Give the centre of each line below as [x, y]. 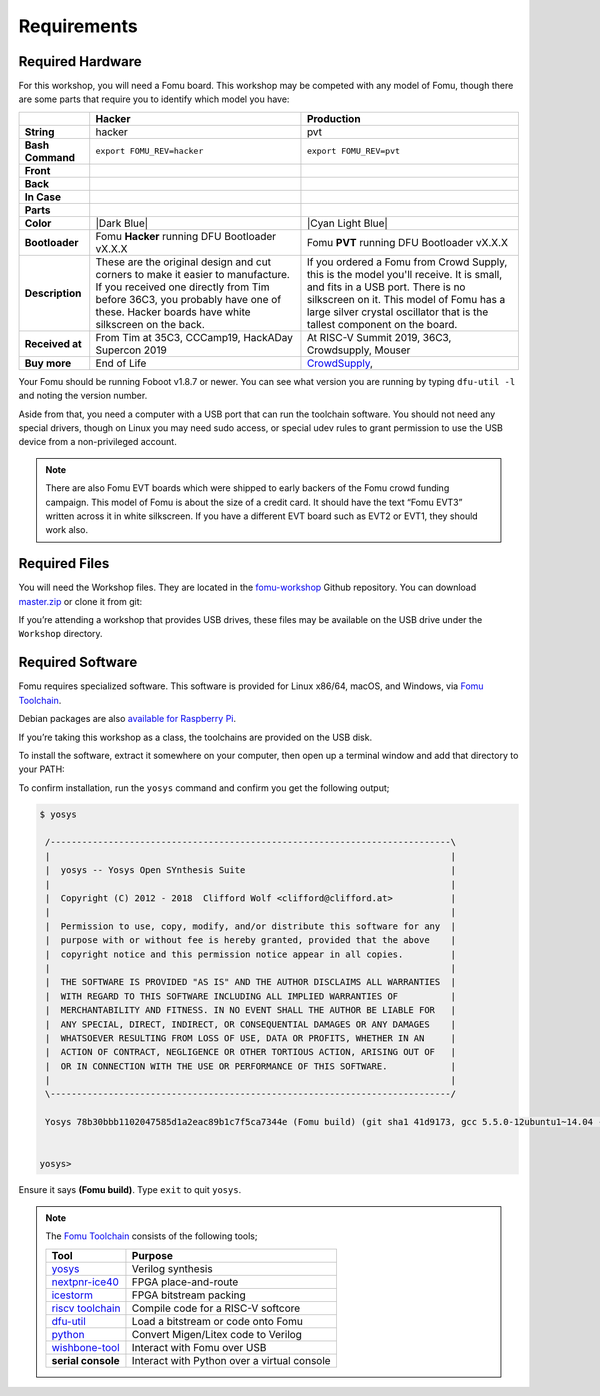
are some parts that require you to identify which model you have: [154, 99]
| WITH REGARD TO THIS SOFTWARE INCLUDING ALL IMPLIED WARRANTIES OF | [251, 996]
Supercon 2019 [131, 350]
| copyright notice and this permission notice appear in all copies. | [251, 954]
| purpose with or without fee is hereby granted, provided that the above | [251, 940]
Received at [53, 343]
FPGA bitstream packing [189, 1295]
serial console [85, 1360]
